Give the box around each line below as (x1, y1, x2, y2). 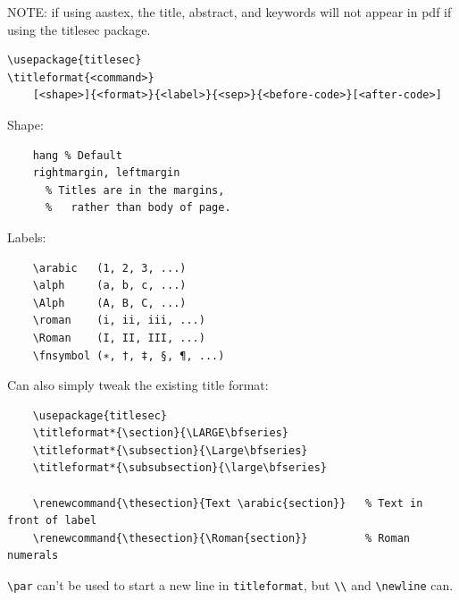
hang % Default (32, 148, 122, 162)
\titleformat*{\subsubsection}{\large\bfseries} (32, 461, 327, 475)
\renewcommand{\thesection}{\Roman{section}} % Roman (32, 531, 411, 545)
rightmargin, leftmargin (32, 166, 180, 180)
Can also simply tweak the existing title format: (7, 376, 269, 394)
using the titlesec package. (7, 20, 151, 38)
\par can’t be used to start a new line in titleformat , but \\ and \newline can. (7, 576, 454, 595)
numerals (7, 549, 59, 562)
